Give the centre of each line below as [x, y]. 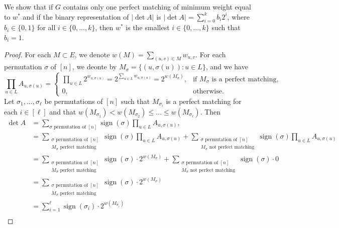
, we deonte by [94, 67]
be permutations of [74, 101]
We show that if [29, 7]
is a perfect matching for [204, 101]
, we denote [92, 54]
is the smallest [148, 27]
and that [63, 111]
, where [238, 16]
